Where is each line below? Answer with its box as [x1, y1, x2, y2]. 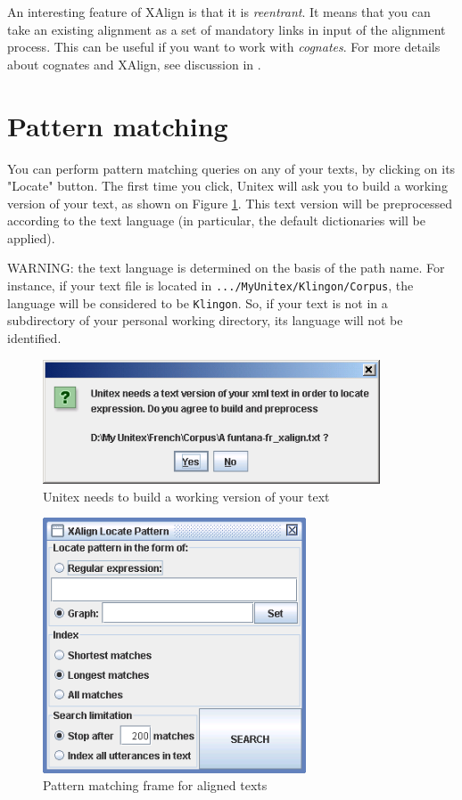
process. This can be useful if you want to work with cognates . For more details [7, 37, 441, 56]
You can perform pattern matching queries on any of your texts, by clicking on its [7, 159, 456, 177]
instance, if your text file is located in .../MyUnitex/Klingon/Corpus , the [7, 276, 414, 295]
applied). [7, 228, 55, 247]
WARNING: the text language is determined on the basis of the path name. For [7, 258, 445, 277]
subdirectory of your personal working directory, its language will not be [7, 311, 403, 330]
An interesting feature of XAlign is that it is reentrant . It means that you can [7, 3, 431, 20]
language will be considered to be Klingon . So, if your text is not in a [7, 293, 388, 312]
